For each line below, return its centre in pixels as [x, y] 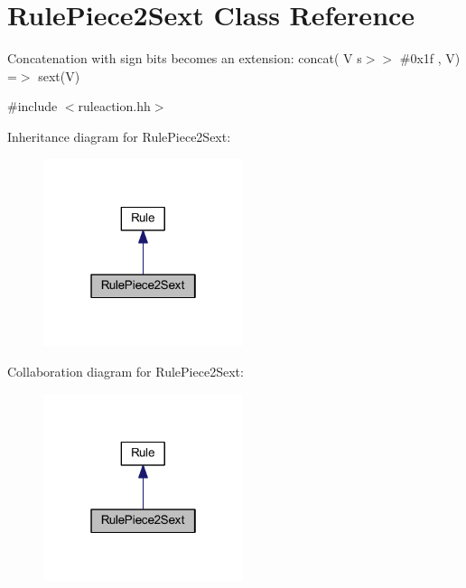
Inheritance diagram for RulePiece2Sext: [119, 136]
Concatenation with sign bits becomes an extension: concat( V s [185, 58]
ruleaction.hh [114, 106]
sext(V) [59, 75]
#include [33, 106]
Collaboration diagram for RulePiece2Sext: [126, 371]
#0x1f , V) [430, 58]
